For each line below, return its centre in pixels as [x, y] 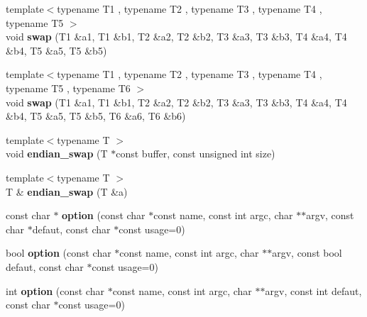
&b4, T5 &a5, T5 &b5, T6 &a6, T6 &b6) [96, 116]
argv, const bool [307, 253]
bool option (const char [59, 253]
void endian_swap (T [57, 154]
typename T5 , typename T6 [68, 88]
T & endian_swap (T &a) [67, 191]
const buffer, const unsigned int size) [196, 154]
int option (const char [55, 290]
